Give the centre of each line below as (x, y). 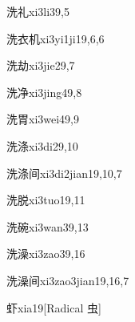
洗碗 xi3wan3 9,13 (48, 226)
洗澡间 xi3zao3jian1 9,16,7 (68, 280)
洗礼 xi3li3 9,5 (38, 11)
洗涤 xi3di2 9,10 (42, 145)
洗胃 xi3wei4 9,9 (43, 119)
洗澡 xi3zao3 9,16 (46, 254)
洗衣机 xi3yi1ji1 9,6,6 (56, 38)
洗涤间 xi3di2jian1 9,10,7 (64, 173)
